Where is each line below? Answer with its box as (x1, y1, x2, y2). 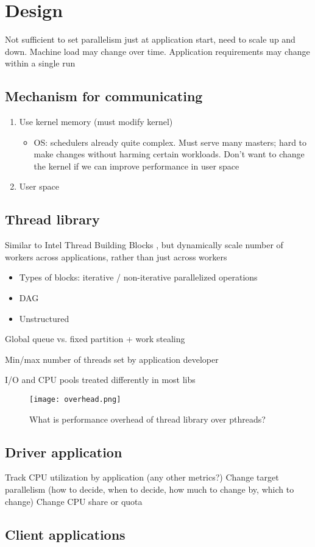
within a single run (5, 57, 76, 70)
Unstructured (19, 312, 69, 324)
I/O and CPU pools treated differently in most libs (5, 373, 196, 386)
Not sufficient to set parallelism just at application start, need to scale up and (5, 33, 296, 46)
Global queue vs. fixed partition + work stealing (5, 332, 185, 345)
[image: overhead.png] (29, 395, 121, 404)
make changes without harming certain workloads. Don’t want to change (34, 148, 305, 160)
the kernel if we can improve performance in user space (34, 159, 239, 172)
